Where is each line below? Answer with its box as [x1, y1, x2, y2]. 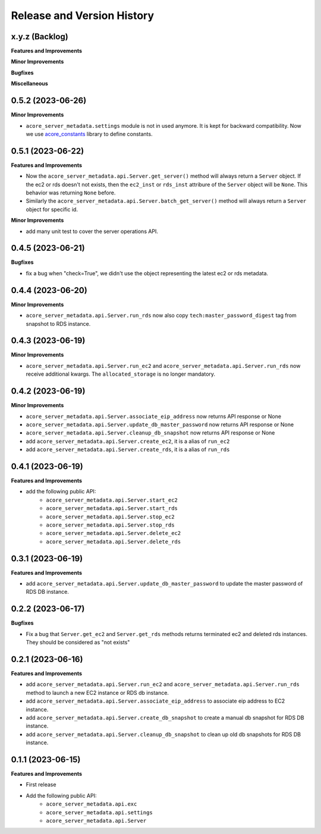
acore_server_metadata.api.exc [46, 801, 137, 808]
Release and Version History [11, 9, 155, 22]
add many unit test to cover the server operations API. [26, 228, 159, 235]
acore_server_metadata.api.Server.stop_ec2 [46, 513, 175, 520]
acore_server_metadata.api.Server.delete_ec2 [46, 530, 181, 537]
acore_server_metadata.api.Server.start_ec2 [46, 496, 178, 503]
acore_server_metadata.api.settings [46, 809, 153, 816]
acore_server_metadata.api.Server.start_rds [46, 505, 178, 512]
